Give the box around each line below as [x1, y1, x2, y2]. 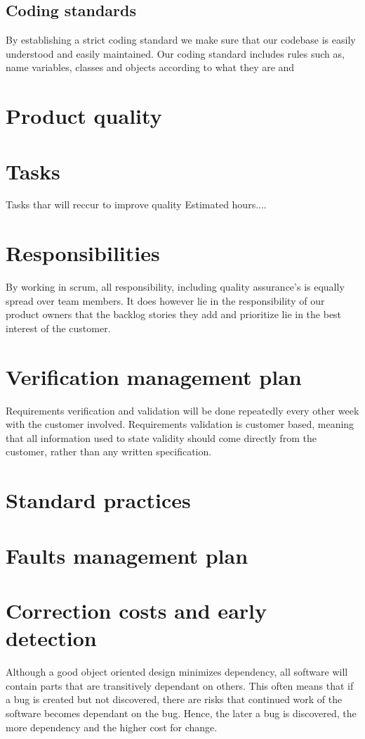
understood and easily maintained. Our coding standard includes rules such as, [6, 46, 345, 61]
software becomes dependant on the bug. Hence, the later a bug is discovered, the [6, 705, 357, 720]
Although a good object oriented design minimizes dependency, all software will [6, 664, 348, 679]
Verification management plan [6, 362, 302, 391]
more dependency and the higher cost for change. [6, 719, 218, 734]
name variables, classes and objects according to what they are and [6, 60, 295, 75]
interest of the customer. [6, 320, 111, 335]
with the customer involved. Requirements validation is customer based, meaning [6, 417, 354, 431]
